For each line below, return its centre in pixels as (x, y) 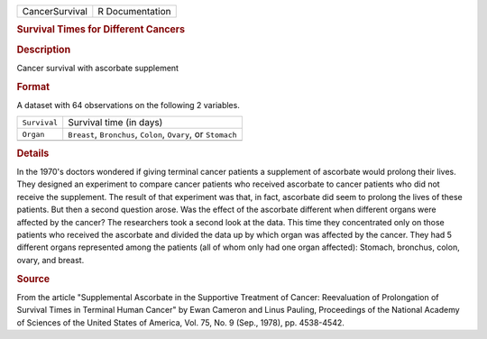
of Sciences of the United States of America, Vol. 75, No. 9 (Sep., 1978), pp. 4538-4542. (180, 322)
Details (33, 153)
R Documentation (134, 11)
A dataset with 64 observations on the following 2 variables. (129, 105)
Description (44, 50)
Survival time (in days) (115, 123)
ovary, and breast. (51, 260)
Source (33, 279)
